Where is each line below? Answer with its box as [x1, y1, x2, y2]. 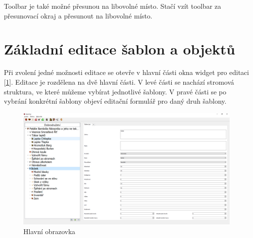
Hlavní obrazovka [23, 226, 75, 236]
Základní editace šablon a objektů [4, 39, 235, 59]
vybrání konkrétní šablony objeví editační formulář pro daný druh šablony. [4, 96, 227, 106]
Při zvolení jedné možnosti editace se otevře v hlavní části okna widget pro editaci [4, 67, 249, 77]
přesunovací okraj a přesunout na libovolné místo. [4, 10, 152, 20]
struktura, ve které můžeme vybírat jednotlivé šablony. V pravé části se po [4, 86, 227, 96]
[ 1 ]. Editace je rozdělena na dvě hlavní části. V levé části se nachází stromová [4, 76, 235, 87]
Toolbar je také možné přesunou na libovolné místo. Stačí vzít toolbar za [4, 1, 221, 11]
